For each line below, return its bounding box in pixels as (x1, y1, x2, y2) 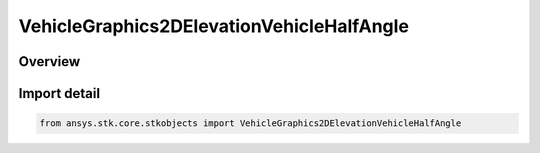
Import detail (18, 85, 100, 102)
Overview (18, 53, 81, 70)
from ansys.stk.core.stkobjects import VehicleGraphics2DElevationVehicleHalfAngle (39, 118, 462, 129)
